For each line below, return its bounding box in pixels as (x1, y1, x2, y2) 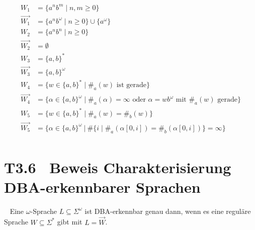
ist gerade (116, 82, 146, 89)
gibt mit (57, 216, 82, 227)
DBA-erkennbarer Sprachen (4, 176, 201, 197)
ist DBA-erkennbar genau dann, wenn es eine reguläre (84, 205, 251, 216)
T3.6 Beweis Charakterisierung (4, 157, 231, 177)
